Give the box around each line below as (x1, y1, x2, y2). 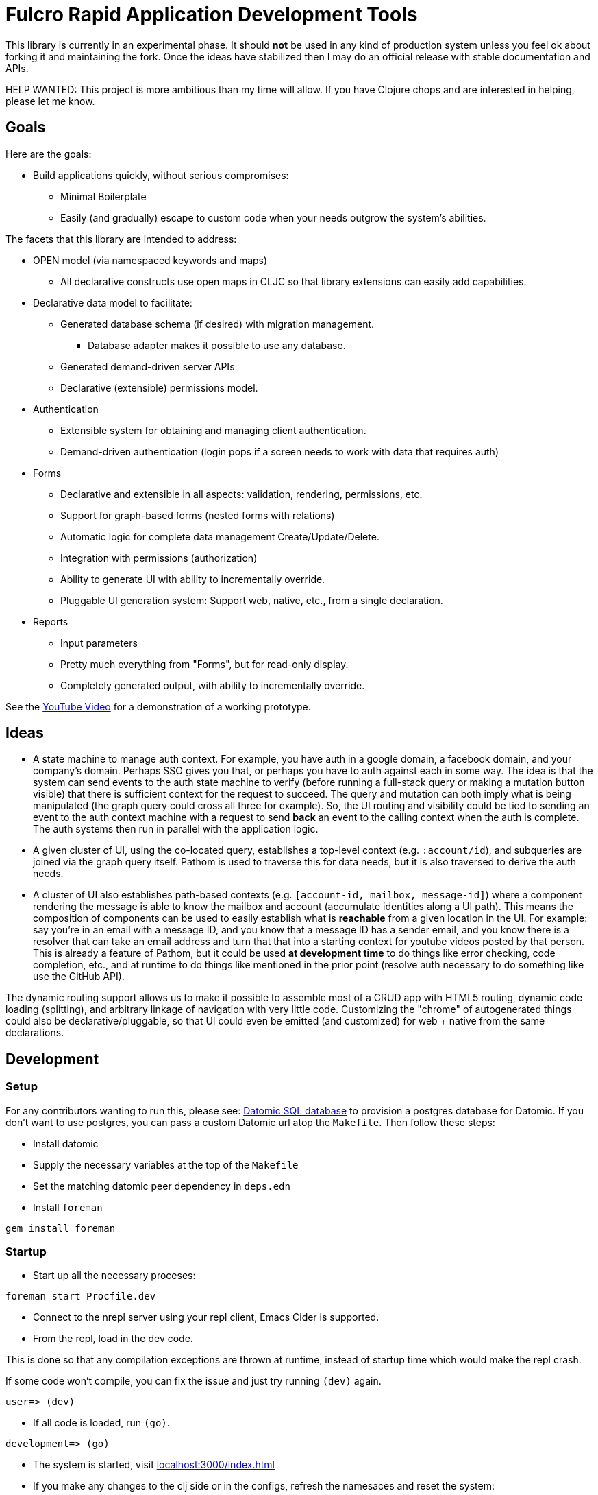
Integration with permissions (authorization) (60, 551, 258, 564)
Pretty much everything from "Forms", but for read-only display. (60, 658, 349, 670)
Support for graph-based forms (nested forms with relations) (60, 509, 335, 521)
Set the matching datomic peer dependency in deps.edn (33, 1180, 290, 1192)
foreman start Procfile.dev (5, 1291, 156, 1302)
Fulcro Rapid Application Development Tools (5, 3, 418, 26)
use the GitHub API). (33, 970, 125, 983)
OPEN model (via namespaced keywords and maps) (33, 254, 268, 266)
